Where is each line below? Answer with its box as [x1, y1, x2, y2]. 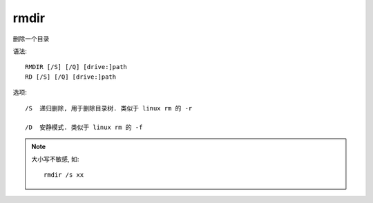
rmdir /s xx [44, 171, 84, 179]
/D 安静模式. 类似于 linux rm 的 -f [25, 124, 143, 131]
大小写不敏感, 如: [31, 155, 79, 164]
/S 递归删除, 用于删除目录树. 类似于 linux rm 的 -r [25, 104, 193, 112]
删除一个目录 [12, 35, 50, 43]
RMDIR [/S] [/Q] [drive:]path [25, 63, 128, 71]
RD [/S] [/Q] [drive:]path [25, 72, 117, 81]
